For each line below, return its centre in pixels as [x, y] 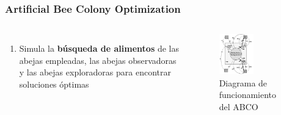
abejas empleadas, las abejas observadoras [98, 60]
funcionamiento [248, 95]
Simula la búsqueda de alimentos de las [99, 48]
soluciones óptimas [54, 84]
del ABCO [239, 106]
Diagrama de [243, 82]
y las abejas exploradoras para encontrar [95, 72]
